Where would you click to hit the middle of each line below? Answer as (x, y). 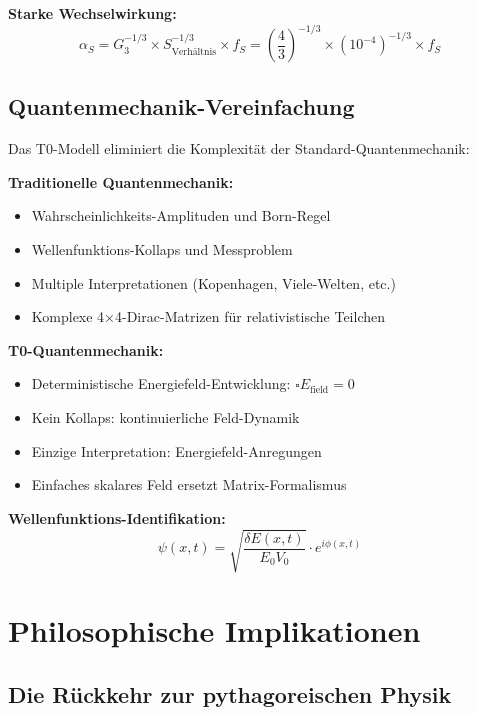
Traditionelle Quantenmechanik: (121, 181)
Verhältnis (194, 51)
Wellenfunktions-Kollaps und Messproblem (162, 249)
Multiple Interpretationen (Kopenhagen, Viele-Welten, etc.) (213, 282)
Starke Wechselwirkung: (92, 13)
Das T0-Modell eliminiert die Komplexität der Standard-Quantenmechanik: (239, 148)
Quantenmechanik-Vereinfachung (181, 106)
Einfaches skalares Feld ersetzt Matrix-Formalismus (189, 484)
